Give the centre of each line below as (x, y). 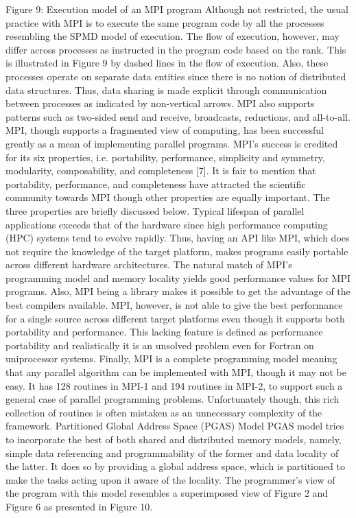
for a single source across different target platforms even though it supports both (175, 318)
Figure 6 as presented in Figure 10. (79, 506)
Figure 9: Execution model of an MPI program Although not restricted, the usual (177, 9)
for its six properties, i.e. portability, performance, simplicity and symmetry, (165, 157)
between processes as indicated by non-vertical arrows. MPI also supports (160, 103)
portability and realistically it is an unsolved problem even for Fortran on (160, 345)
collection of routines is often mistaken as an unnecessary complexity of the (164, 412)
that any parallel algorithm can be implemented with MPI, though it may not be (176, 372)
